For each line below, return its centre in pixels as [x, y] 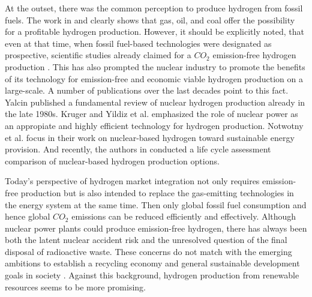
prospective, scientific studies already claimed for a [98, 55]
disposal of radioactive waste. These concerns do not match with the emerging [148, 251]
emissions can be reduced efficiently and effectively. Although [184, 216]
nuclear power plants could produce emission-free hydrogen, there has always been [156, 228]
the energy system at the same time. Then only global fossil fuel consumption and [156, 204]
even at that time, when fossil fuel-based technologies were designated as [138, 43]
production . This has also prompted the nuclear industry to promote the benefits [155, 66]
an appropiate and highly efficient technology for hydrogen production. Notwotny [154, 125]
